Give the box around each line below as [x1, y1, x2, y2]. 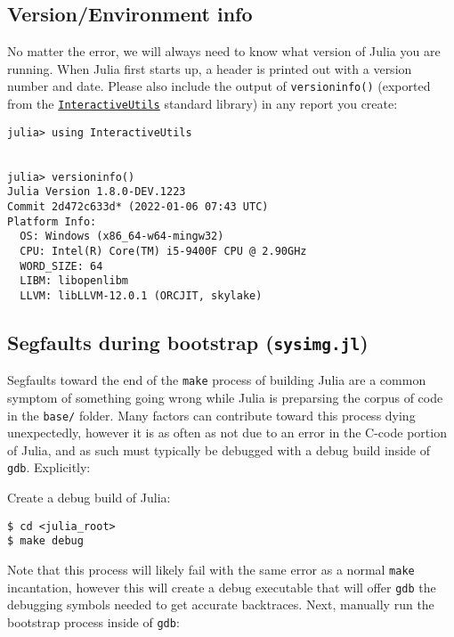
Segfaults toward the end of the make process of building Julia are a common [7, 371, 426, 389]
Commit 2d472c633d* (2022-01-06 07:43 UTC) [7, 200, 269, 213]
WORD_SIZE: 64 [20, 259, 103, 273]
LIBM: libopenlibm [20, 274, 129, 288]
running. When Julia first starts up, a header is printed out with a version [7, 59, 412, 78]
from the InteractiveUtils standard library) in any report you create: [7, 94, 398, 113]
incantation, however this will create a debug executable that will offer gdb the [7, 577, 436, 596]
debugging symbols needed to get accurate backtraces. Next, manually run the [7, 595, 434, 614]
